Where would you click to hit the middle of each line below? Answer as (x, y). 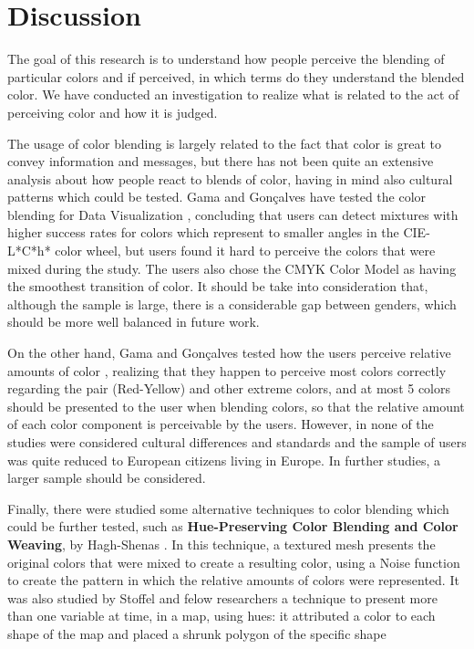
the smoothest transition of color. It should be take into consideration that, (218, 286)
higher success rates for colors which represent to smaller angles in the (203, 232)
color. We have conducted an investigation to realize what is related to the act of (233, 94)
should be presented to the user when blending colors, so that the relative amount (236, 406)
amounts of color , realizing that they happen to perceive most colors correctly (227, 370)
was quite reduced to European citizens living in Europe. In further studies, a (224, 460)
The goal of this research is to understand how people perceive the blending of (226, 59)
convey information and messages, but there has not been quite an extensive (221, 161)
